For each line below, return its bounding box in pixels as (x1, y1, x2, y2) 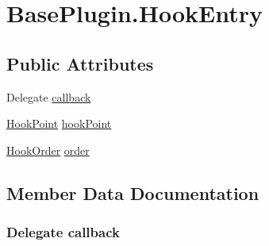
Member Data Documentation (6, 180, 259, 205)
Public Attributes (6, 51, 154, 75)
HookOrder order (6, 141, 90, 158)
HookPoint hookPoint (6, 115, 112, 132)
